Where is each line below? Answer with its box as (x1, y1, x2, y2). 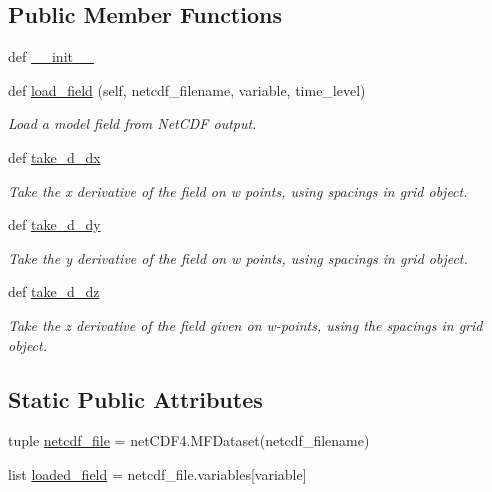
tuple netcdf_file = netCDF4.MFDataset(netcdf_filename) (8, 430, 370, 451)
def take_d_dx (8, 146, 101, 167)
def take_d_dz (8, 281, 100, 302)
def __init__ (8, 46, 94, 67)
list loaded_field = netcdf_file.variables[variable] (8, 463, 307, 484)
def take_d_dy (8, 214, 101, 235)
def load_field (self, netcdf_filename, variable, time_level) (8, 79, 366, 100)
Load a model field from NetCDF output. (8, 113, 257, 134)
